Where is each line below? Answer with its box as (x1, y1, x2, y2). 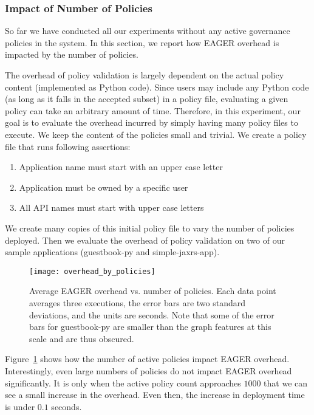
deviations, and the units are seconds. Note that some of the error (29, 308, 275, 321)
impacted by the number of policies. (5, 48, 138, 61)
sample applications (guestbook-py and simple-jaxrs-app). (5, 245, 220, 258)
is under (5, 400, 35, 413)
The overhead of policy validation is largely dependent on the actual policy (5, 69, 284, 81)
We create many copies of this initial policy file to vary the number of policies (5, 221, 295, 234)
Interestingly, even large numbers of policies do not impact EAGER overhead (5, 364, 292, 377)
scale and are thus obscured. (29, 332, 134, 345)
